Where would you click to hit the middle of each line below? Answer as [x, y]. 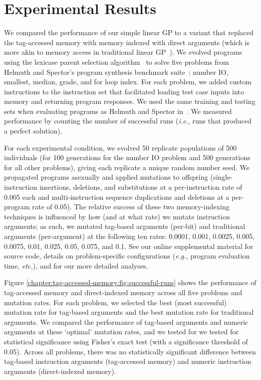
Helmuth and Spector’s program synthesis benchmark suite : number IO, [116, 72]
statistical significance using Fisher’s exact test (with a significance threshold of [126, 341]
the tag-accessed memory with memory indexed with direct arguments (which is [127, 42]
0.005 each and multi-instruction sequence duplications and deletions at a [117, 197]
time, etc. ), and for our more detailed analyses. [76, 265]
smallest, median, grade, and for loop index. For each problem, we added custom [128, 82]
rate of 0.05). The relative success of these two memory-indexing [131, 207]
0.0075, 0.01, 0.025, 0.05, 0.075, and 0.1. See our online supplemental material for [129, 246]
